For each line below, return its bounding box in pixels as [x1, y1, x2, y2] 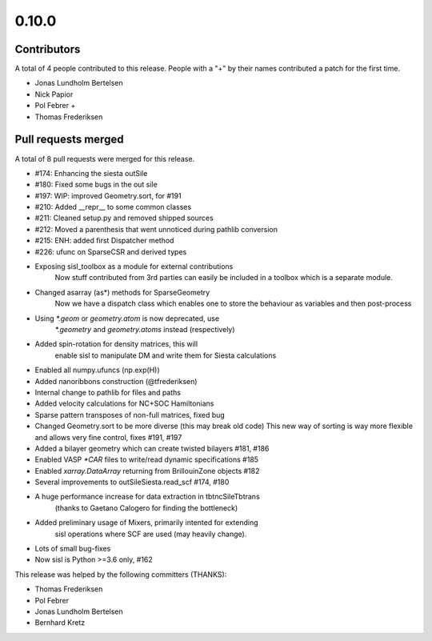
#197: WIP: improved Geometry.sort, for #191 [34, 190, 182, 200]
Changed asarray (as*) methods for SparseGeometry [34, 287, 210, 297]
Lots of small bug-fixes [34, 544, 111, 554]
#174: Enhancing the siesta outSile [34, 168, 148, 178]
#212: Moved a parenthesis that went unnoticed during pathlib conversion [34, 224, 278, 234]
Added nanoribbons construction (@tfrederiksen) [34, 376, 198, 386]
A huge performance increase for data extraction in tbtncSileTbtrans [34, 492, 260, 502]
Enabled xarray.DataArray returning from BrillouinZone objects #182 [34, 466, 260, 475]
